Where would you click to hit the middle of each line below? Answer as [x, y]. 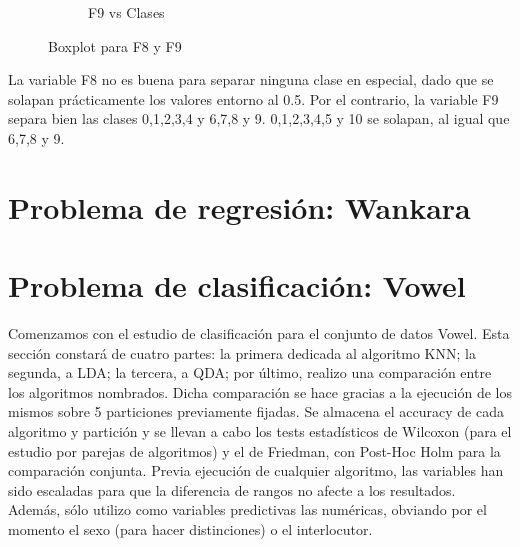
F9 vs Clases [126, 12]
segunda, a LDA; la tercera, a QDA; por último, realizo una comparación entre [250, 372]
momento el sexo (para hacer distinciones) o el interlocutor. [190, 529]
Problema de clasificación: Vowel [237, 285]
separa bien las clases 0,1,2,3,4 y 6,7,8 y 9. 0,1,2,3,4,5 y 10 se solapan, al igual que [259, 118]
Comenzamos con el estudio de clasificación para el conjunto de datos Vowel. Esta [259, 333]
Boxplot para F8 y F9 [115, 45]
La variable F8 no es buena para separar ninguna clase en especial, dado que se [251, 79]
